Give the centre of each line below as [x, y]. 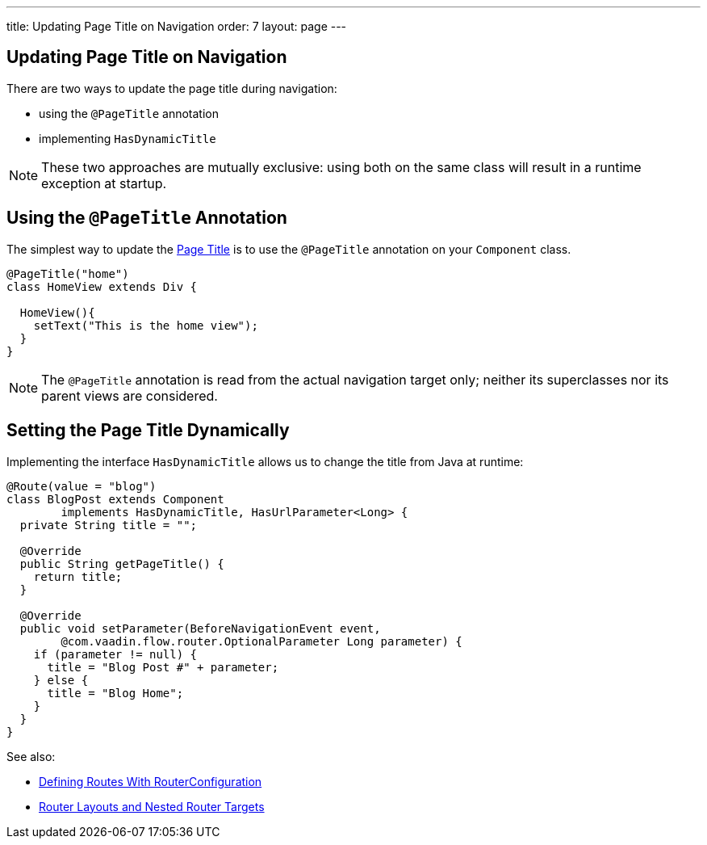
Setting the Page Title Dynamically [148, 431]
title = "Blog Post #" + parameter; [163, 667]
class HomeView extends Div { [102, 286]
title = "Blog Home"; [115, 693]
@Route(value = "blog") [82, 486]
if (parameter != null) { [115, 654]
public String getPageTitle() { [122, 563]
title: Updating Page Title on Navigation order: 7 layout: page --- [177, 26]
